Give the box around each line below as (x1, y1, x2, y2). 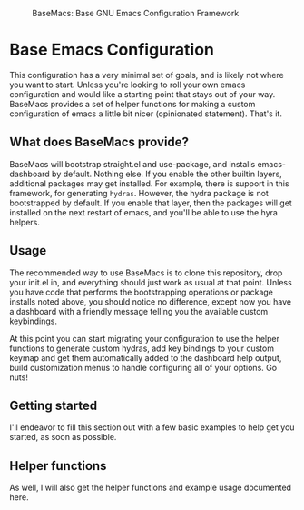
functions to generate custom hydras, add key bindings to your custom (9, 343, 275, 354)
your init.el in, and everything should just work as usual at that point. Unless (9, 276, 292, 287)
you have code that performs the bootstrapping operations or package (9, 286, 274, 297)
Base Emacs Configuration (9, 40, 215, 60)
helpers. (9, 216, 41, 227)
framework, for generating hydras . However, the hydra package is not (9, 187, 270, 198)
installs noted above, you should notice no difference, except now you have (9, 295, 292, 307)
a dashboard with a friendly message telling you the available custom (9, 305, 269, 316)
